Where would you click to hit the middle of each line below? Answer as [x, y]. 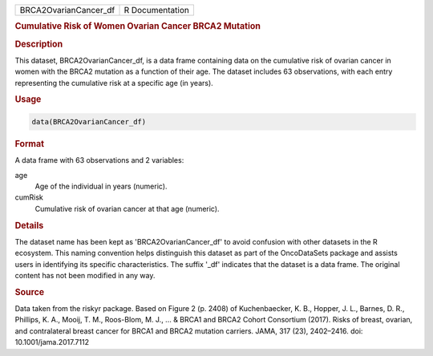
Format [29, 144]
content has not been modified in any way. [85, 275]
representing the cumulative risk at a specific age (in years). [114, 83]
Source [30, 292]
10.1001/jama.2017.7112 [52, 342]
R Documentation [157, 10]
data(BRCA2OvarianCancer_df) [89, 121]
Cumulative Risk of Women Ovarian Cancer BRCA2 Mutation [138, 26]
